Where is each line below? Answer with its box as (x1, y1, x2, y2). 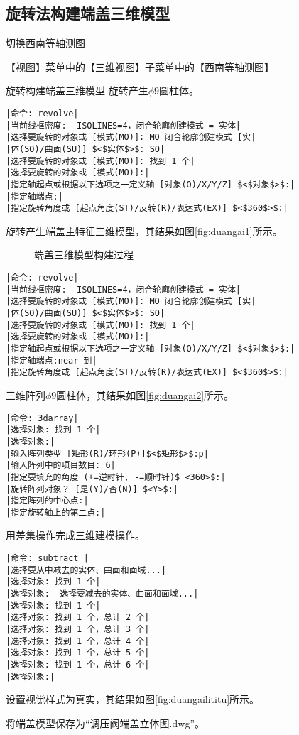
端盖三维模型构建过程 (34, 247, 134, 262)
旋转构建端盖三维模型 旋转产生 (6, 83, 148, 98)
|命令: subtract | (6, 553, 89, 564)
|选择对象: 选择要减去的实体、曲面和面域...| (6, 589, 199, 599)
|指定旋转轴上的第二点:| (6, 507, 106, 518)
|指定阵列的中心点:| (6, 496, 89, 506)
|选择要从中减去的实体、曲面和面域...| (6, 565, 167, 575)
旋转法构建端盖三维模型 (6, 2, 170, 24)
